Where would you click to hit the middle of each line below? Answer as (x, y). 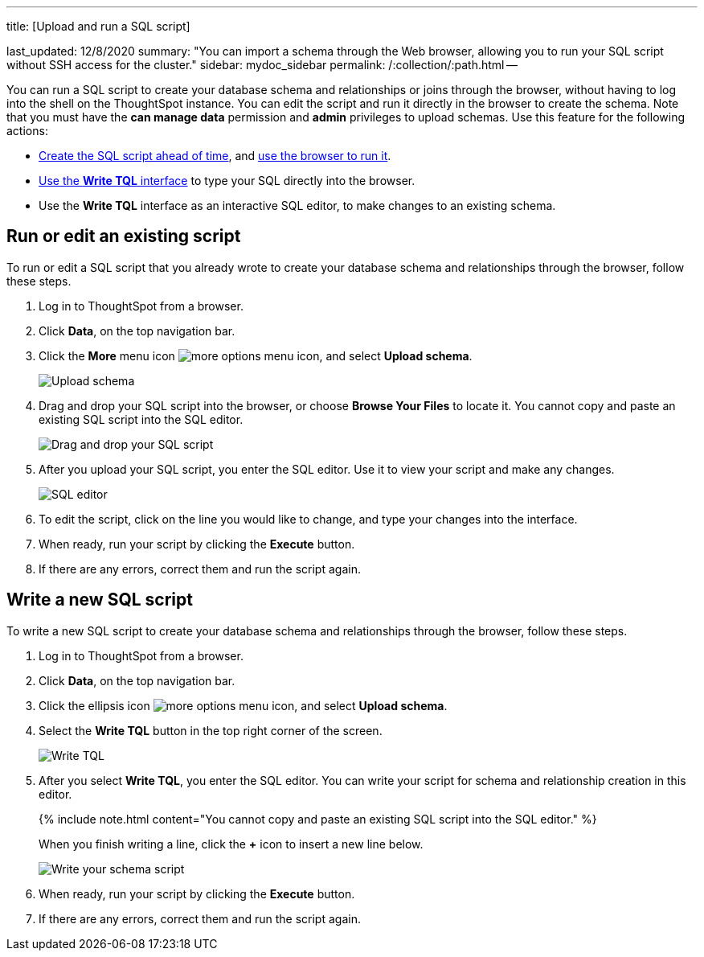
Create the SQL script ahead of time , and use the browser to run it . (215, 156)
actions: (27, 131)
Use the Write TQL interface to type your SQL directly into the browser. (227, 181)
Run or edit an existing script (124, 236)
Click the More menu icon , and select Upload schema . (256, 355)
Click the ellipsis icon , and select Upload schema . (243, 705)
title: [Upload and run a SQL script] (98, 26)
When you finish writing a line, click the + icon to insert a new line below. (231, 844)
